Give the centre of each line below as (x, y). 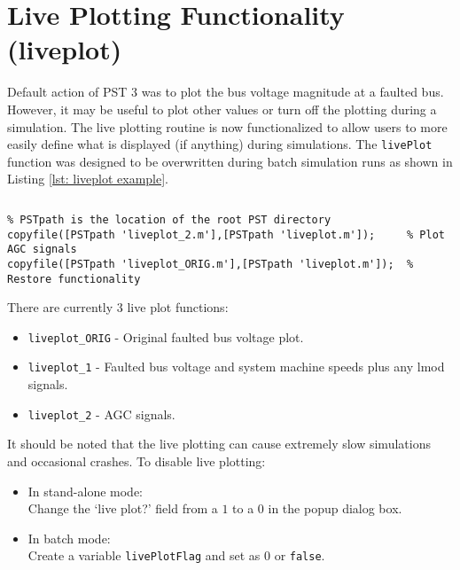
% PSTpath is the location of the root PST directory (169, 219)
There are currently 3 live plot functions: (118, 307)
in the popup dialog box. (335, 508)
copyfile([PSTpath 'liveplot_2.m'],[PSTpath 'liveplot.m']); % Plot (226, 234)
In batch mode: (69, 538)
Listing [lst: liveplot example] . (88, 179)
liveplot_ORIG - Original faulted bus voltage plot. (166, 336)
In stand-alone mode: (85, 491)
